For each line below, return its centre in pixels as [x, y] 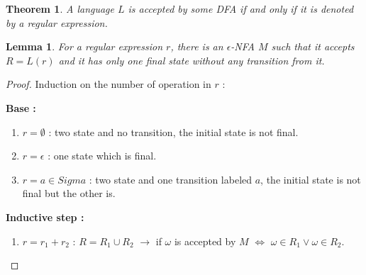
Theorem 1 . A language [60, 9]
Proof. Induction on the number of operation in [109, 84]
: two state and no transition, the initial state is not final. [173, 131]
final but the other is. [69, 193]
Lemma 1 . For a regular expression [84, 46]
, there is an [197, 46]
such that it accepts [313, 46]
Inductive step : [45, 217]
